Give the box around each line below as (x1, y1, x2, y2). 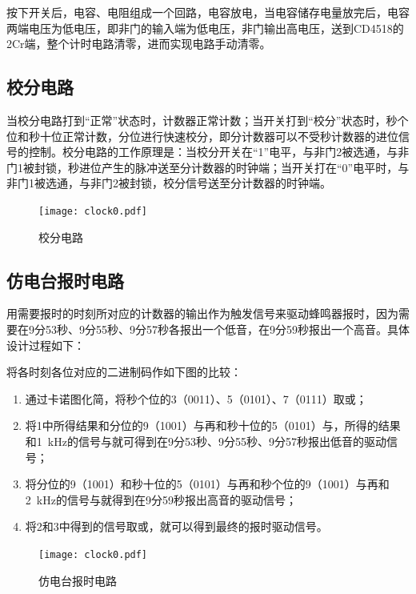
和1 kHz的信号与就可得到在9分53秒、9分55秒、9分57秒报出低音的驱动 (25, 432, 386, 449)
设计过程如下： (6, 336, 85, 353)
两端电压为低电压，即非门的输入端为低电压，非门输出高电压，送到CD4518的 (6, 19, 404, 36)
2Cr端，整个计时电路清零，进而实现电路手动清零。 (6, 35, 271, 52)
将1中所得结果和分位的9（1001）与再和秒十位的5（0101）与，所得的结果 (25, 417, 401, 434)
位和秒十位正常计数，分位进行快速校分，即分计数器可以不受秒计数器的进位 (6, 127, 398, 144)
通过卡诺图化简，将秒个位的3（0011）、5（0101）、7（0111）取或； (25, 390, 367, 407)
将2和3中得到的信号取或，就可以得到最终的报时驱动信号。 (25, 518, 328, 535)
